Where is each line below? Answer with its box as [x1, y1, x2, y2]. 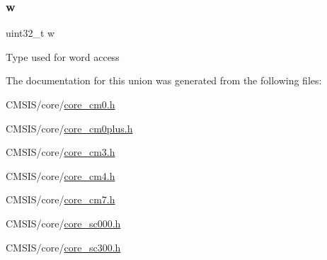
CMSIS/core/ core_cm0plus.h [6, 120, 133, 135]
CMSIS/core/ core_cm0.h [6, 97, 115, 111]
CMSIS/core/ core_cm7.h [6, 192, 115, 207]
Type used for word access [6, 49, 120, 64]
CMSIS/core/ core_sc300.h [6, 239, 121, 254]
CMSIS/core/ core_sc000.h [6, 215, 121, 230]
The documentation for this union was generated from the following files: [6, 73, 322, 88]
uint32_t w [6, 26, 55, 40]
